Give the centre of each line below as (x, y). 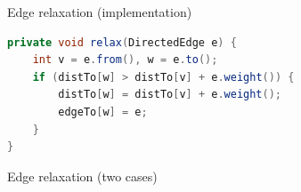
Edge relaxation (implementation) (100, 12)
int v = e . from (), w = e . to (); (125, 60)
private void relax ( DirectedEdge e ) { (122, 42)
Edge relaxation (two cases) (82, 176)
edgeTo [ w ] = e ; (103, 112)
